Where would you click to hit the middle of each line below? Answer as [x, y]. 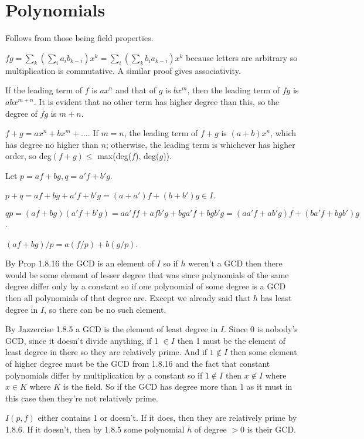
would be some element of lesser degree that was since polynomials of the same [147, 274]
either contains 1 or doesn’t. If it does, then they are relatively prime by [167, 418]
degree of [21, 113]
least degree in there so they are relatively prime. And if [106, 352]
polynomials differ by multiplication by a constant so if [104, 375]
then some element [263, 352]
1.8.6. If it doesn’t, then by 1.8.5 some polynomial [95, 429]
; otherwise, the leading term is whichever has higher [200, 144]
